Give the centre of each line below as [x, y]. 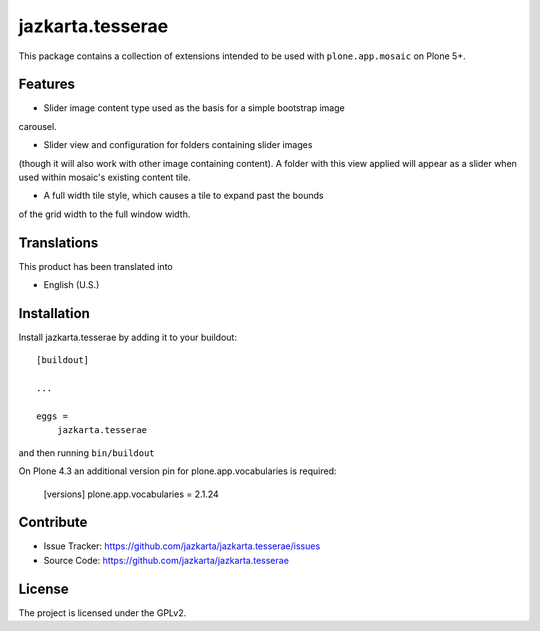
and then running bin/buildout [86, 452]
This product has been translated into [96, 266]
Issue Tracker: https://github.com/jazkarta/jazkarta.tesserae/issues [182, 546]
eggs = [52, 416]
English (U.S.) [71, 285]
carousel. [37, 126]
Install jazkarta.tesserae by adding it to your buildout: [127, 337]
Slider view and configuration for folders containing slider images [178, 145]
